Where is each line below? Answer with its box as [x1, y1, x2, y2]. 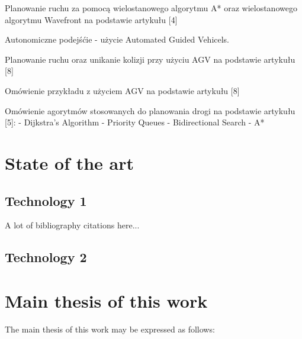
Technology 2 [5, 248, 87, 266]
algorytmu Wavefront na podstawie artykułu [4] [5, 13, 178, 25]
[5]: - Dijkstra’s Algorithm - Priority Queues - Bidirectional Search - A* [5, 116, 265, 128]
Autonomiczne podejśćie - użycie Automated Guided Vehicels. [5, 33, 230, 46]
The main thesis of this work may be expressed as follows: [5, 322, 215, 335]
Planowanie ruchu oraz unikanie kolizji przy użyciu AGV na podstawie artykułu [5, 53, 295, 65]
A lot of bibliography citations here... [5, 219, 140, 231]
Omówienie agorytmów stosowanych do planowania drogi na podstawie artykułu [5, 104, 295, 117]
